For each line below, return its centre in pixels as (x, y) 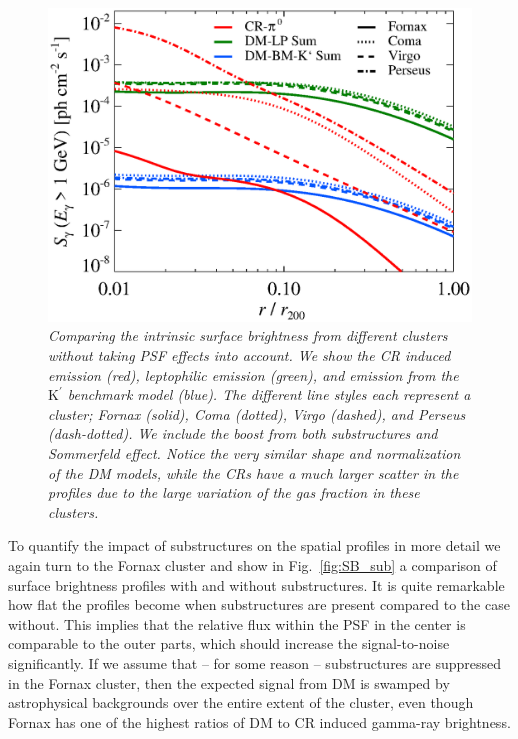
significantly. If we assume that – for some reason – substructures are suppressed (254, 662)
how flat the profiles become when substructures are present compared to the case (259, 604)
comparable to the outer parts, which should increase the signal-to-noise (229, 643)
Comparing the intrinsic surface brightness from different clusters (248, 335)
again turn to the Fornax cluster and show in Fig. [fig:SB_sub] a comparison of (252, 564)
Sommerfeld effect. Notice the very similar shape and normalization (254, 453)
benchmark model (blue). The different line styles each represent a (269, 394)
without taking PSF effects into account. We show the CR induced (249, 355)
